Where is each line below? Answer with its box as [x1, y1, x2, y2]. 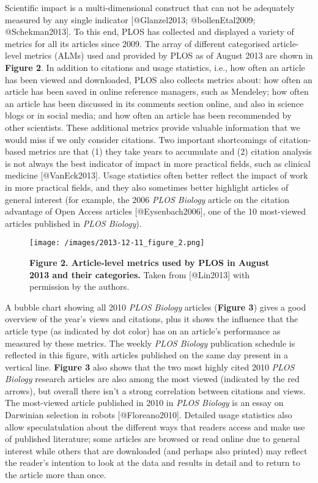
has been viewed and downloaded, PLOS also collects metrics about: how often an [5, 73, 312, 86]
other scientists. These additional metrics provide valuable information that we [5, 120, 300, 133]
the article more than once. [5, 468, 106, 481]
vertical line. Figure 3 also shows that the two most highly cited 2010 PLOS [5, 360, 295, 373]
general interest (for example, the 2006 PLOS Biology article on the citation [5, 193, 290, 205]
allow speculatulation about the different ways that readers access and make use [5, 420, 305, 433]
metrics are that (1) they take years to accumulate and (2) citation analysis [28, 145, 312, 158]
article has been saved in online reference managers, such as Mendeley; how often [5, 85, 309, 98]
